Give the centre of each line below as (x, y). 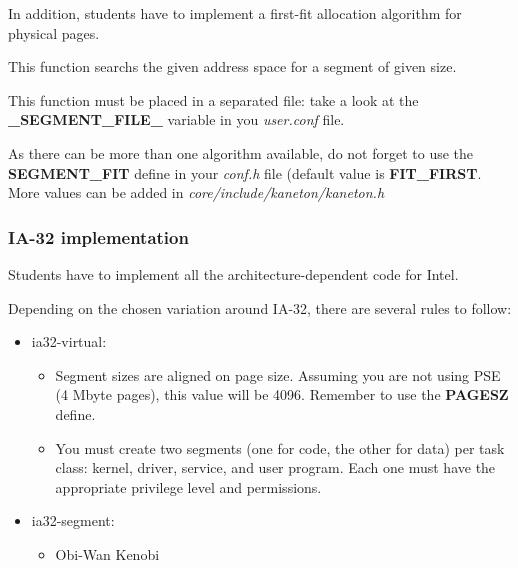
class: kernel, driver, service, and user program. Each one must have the (275, 467)
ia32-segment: (73, 520)
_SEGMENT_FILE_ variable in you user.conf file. (176, 119)
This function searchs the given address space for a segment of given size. (232, 66)
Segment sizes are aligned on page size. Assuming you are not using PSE (278, 374)
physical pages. (54, 32)
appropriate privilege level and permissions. (188, 486)
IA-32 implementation (98, 236)
